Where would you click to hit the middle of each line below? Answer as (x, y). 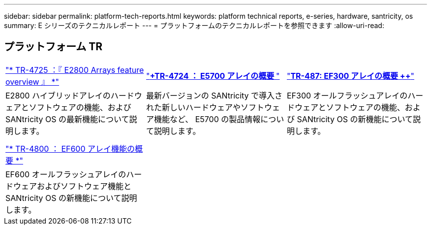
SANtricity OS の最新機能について (67, 119)
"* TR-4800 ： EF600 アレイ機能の (70, 148)
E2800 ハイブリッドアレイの (58, 95)
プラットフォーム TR (53, 47)
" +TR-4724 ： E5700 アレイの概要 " (213, 76)
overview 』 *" (32, 82)
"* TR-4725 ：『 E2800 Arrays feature (75, 70)
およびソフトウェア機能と (84, 186)
